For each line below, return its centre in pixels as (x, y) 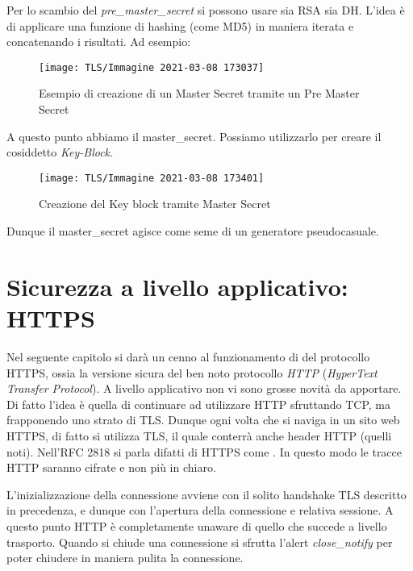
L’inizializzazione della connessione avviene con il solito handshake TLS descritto (206, 494)
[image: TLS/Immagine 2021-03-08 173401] (152, 178)
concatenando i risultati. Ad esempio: (99, 42)
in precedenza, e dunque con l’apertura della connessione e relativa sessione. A (200, 510)
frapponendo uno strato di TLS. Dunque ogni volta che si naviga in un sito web (203, 420)
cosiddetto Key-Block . (60, 152)
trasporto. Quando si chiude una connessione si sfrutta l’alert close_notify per (200, 542)
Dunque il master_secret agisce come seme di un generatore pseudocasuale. (193, 231)
